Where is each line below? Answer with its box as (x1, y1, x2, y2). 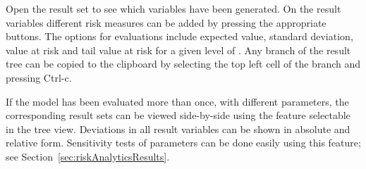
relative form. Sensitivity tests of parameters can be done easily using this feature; (6, 135, 361, 150)
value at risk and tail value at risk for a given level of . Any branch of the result (6, 42, 351, 57)
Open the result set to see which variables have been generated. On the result (6, 1, 341, 15)
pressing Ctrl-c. (6, 70, 72, 84)
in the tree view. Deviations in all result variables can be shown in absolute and (6, 121, 350, 136)
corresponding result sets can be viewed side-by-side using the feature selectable (6, 108, 350, 123)
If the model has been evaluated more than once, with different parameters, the (6, 94, 349, 108)
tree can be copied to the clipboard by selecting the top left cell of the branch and (6, 56, 361, 71)
